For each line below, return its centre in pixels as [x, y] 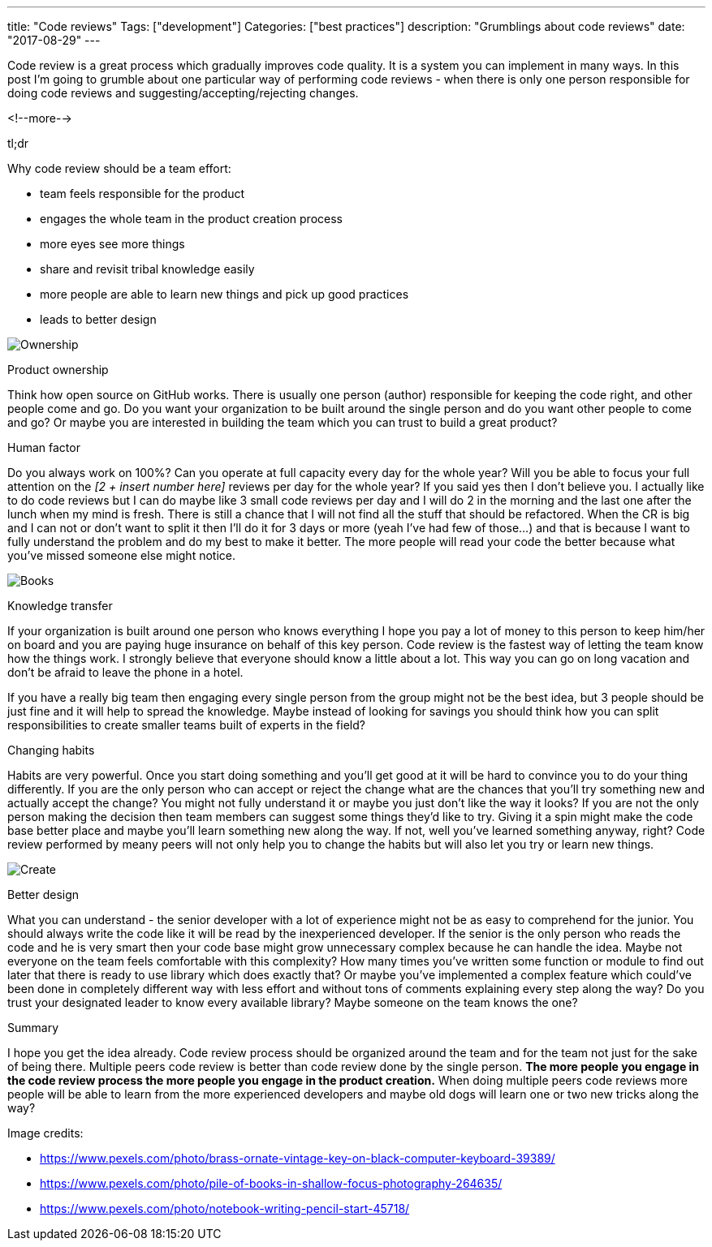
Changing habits [51, 750]
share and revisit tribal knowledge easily [147, 269]
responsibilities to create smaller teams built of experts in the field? [186, 725]
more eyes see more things [112, 244]
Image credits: [45, 1133]
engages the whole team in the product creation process [191, 219]
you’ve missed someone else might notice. [121, 555]
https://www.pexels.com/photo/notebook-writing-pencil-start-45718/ [225, 1208]
